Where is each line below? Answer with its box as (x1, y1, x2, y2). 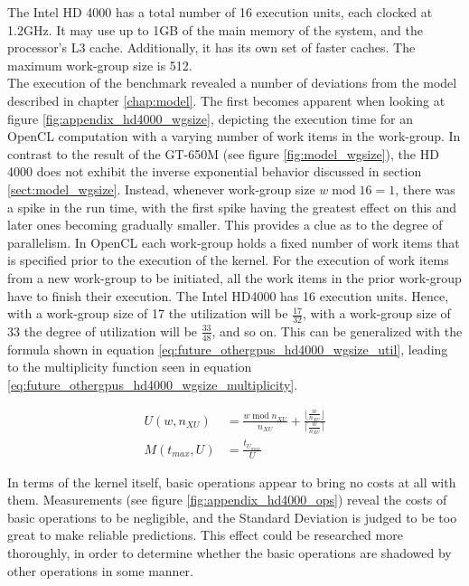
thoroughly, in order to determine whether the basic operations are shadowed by (7, 543, 452, 562)
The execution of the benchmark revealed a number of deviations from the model (7, 73, 457, 92)
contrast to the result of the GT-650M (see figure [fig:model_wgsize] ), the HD (7, 144, 439, 163)
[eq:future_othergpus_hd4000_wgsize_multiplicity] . (7, 374, 298, 393)
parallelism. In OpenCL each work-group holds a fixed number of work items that (7, 232, 460, 251)
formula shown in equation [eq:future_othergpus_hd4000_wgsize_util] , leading (7, 339, 448, 358)
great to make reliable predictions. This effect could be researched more (7, 525, 403, 544)
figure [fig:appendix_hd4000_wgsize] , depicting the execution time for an (7, 109, 413, 128)
